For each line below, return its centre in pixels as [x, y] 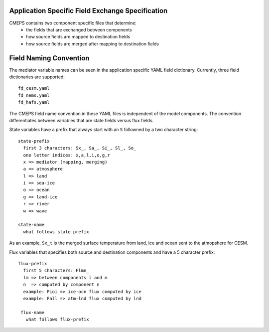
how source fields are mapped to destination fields [78, 37]
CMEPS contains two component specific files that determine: [73, 23]
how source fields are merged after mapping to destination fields [93, 44]
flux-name [33, 312]
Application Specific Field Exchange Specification [88, 11]
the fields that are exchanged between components [79, 29]
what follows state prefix [56, 232]
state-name [31, 225]
